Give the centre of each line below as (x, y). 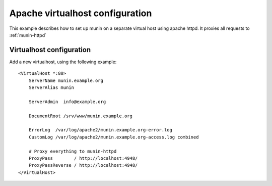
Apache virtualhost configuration (81, 13)
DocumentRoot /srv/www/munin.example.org (81, 116)
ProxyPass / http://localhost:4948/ (83, 158)
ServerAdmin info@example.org (67, 102)
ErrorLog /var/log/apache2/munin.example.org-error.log (100, 130)
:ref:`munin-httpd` (28, 35)
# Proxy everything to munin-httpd (73, 151)
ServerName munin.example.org (66, 80)
